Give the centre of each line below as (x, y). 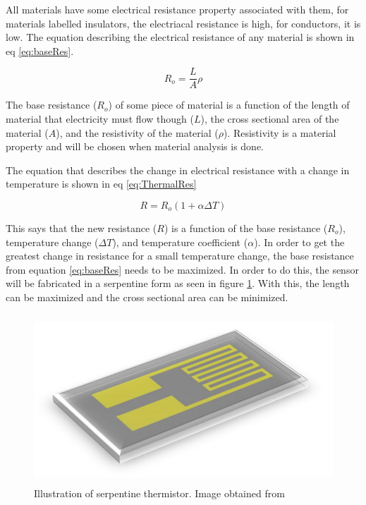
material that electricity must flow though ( (100, 119)
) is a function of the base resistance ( (246, 228)
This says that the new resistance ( (81, 228)
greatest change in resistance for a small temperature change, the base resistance (180, 256)
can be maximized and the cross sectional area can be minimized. (147, 297)
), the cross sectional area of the (270, 119)
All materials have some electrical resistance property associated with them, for (177, 9)
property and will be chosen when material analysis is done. (135, 146)
